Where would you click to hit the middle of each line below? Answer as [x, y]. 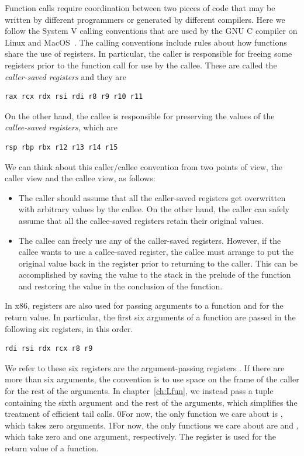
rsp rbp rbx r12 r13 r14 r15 [61, 147]
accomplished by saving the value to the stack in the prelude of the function [155, 274]
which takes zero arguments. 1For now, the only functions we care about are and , [152, 425]
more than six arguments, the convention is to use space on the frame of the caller [152, 379]
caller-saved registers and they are [65, 76]
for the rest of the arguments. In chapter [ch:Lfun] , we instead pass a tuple [139, 391]
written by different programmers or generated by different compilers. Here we [145, 19]
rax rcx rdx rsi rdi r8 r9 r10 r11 [74, 97]
